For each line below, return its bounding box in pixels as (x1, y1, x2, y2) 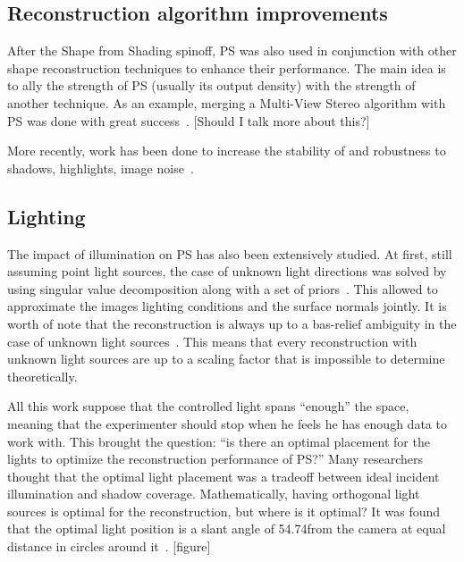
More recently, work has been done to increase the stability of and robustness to (7, 141, 446, 160)
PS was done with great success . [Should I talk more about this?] (7, 111, 370, 130)
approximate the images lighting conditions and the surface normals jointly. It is (7, 297, 447, 315)
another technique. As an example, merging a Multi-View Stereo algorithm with (7, 93, 446, 112)
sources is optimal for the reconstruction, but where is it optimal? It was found (7, 501, 441, 520)
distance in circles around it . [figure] (7, 537, 211, 556)
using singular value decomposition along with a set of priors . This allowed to (7, 279, 438, 298)
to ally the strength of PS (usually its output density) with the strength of (7, 76, 416, 95)
